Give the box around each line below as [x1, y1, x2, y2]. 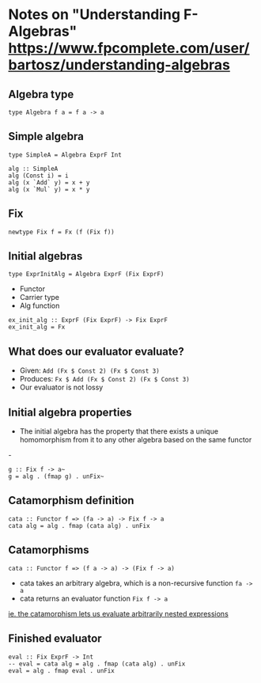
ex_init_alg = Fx [8, 323, 66, 332]
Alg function [19, 301, 60, 310]
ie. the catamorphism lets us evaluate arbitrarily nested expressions [8, 609, 229, 618]
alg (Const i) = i [8, 172, 69, 180]
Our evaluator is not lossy [19, 382, 104, 393]
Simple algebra [8, 130, 85, 143]
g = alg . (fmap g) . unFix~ [8, 472, 104, 480]
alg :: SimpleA [8, 165, 59, 173]
